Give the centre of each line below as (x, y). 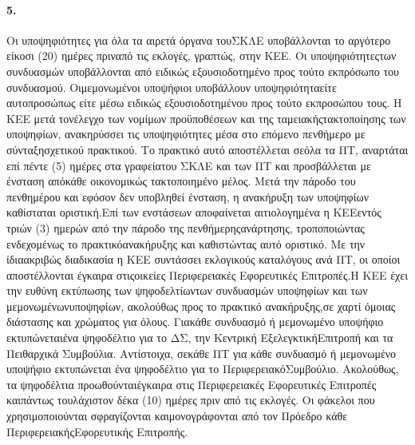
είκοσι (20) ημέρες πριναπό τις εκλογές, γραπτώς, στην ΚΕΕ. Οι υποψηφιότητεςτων (202, 56)
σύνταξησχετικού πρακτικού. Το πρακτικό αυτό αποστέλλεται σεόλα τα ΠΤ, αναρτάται (207, 149)
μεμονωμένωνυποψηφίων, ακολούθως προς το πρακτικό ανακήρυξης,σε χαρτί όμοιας (201, 306)
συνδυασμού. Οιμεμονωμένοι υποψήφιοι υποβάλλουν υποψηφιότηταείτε (172, 87)
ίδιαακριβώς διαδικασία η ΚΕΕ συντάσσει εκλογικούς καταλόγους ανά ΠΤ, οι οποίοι (204, 259)
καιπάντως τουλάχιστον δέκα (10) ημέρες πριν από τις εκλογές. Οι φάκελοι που (191, 400)
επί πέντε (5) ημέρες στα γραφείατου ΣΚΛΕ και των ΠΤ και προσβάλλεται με (189, 165)
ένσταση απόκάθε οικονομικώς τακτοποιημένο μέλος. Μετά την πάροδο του (181, 181)
